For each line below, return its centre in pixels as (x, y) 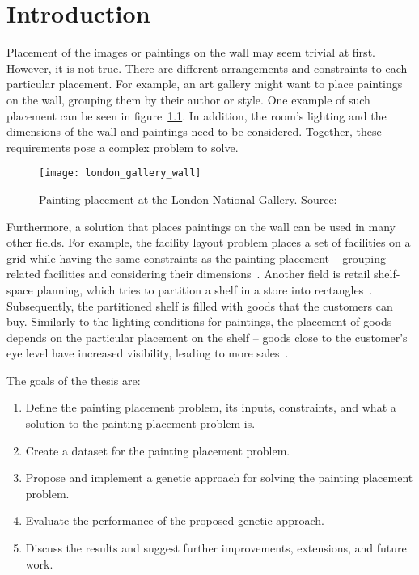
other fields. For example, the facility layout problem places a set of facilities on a (209, 242)
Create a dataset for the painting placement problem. (158, 450)
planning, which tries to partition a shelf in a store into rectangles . (205, 289)
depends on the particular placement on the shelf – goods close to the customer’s (207, 337)
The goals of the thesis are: (74, 380)
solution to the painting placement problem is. (140, 423)
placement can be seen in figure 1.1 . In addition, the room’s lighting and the (197, 115)
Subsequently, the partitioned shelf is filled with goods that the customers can (200, 305)
